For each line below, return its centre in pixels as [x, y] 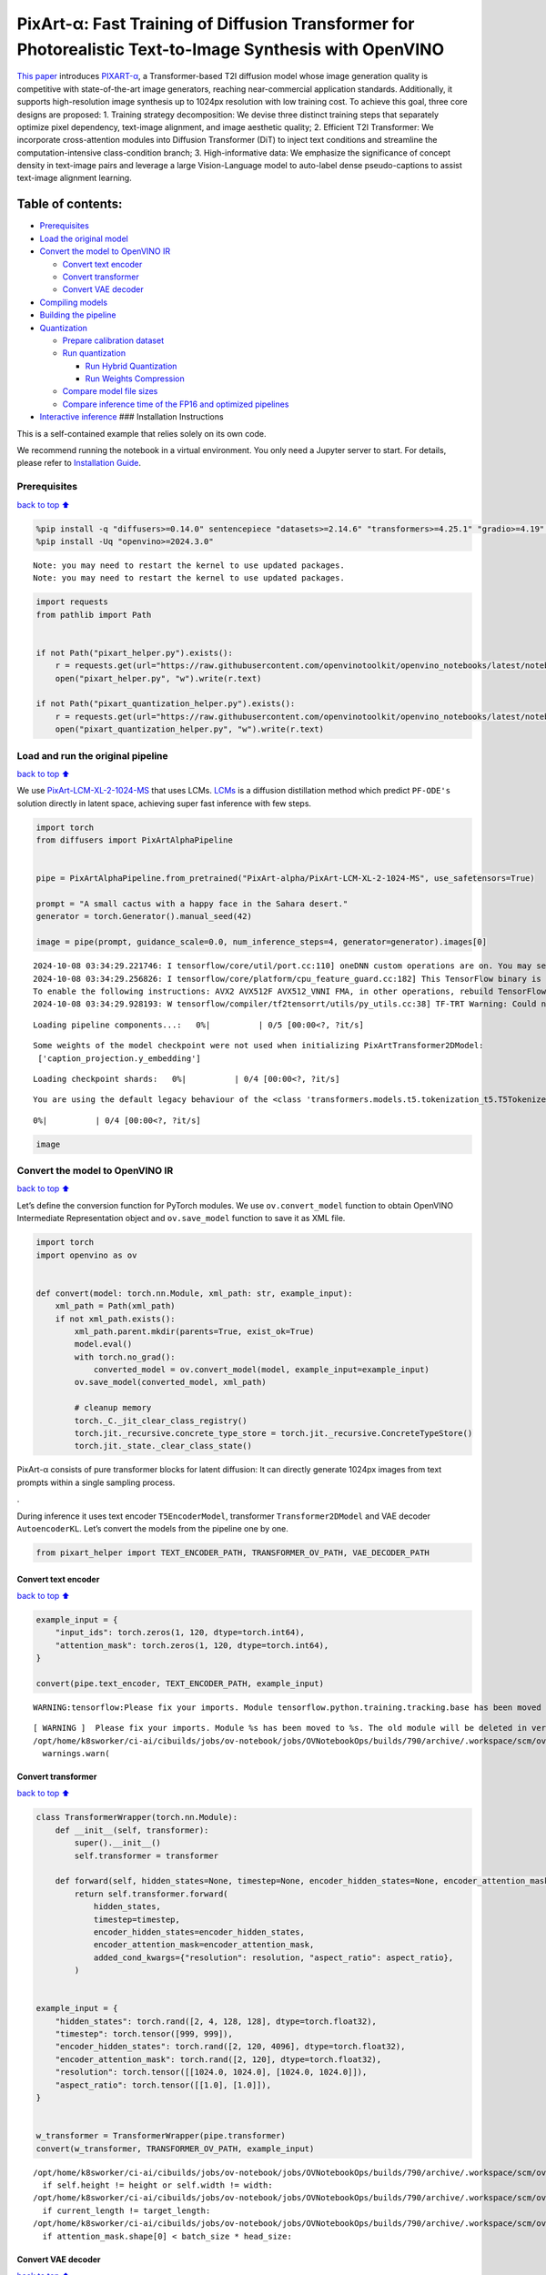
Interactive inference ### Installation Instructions [131, 417]
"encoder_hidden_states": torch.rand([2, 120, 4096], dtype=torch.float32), [230, 2047]
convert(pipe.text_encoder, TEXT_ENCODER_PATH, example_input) [180, 1683]
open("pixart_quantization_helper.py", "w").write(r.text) [190, 729]
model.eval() [103, 1344]
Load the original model [84, 238]
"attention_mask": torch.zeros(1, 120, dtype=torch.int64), [192, 1645]
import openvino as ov [86, 1255]
